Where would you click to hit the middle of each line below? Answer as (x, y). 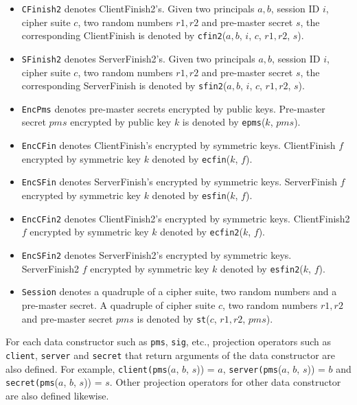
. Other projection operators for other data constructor (225, 382)
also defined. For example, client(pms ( (89, 368)
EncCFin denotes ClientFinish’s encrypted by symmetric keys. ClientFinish (178, 145)
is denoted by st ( (173, 318)
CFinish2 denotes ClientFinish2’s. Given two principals (138, 8)
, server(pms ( (252, 368)
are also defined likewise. (57, 395)
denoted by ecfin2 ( (201, 232)
